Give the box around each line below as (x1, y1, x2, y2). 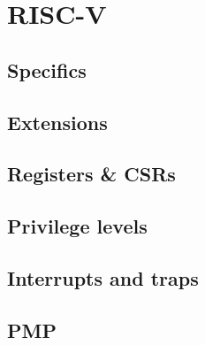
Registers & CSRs (7, 160, 176, 188)
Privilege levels (7, 212, 148, 240)
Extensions (7, 108, 108, 135)
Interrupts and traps (7, 264, 199, 291)
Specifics (7, 56, 87, 83)
